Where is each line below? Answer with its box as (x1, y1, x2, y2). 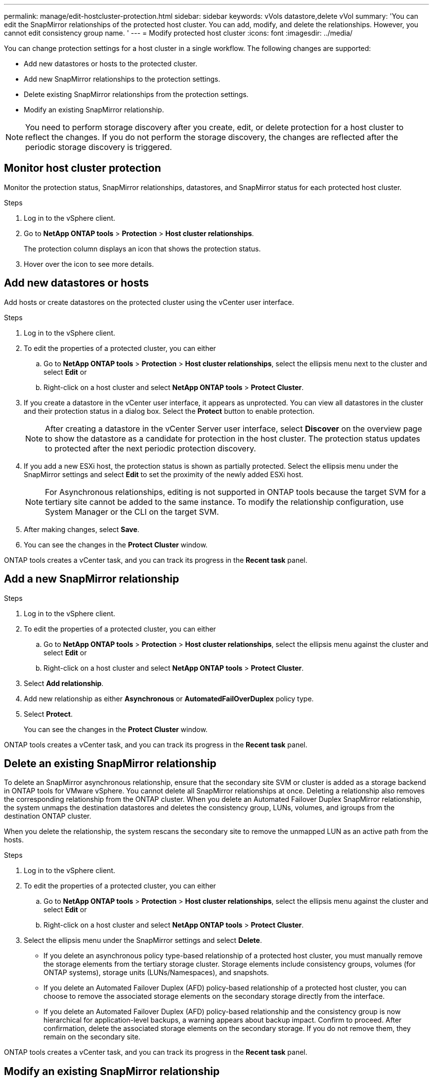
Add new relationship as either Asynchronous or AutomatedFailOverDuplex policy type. (24, 694, 314, 703)
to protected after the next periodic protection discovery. (45, 443, 256, 453)
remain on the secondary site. (43, 1032, 140, 1041)
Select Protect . (24, 709, 73, 718)
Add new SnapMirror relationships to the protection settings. (24, 75, 220, 83)
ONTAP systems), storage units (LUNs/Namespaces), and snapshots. (43, 968, 269, 977)
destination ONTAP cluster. (4, 812, 91, 821)
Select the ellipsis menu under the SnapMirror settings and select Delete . (24, 936, 262, 945)
